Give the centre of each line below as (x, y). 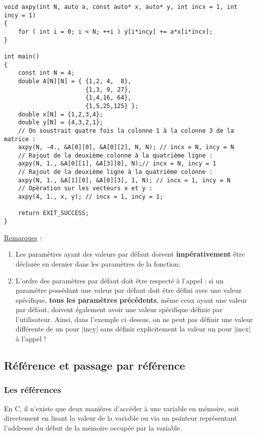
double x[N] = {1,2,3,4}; (61, 114)
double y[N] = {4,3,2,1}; (61, 123)
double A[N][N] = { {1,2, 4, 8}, (75, 81)
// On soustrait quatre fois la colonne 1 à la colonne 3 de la (126, 131)
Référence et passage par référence (95, 365)
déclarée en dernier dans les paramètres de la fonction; (98, 263)
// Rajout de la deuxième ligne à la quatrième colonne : (115, 172)
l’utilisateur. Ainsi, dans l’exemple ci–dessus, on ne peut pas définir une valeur (134, 319)
